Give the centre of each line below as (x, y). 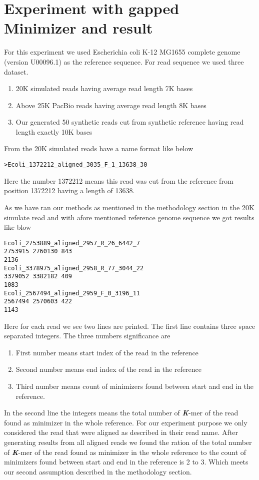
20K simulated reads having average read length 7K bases (104, 88)
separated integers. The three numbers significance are (87, 336)
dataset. (16, 71)
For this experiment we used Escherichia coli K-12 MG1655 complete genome (122, 52)
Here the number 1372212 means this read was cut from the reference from (119, 180)
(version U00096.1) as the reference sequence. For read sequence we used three (124, 61)
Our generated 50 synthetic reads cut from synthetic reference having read (130, 122)
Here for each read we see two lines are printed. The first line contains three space (130, 326)
